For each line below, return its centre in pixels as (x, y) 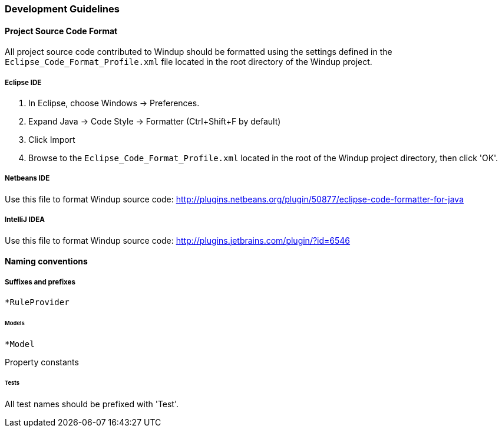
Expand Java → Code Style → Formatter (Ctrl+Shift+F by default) (155, 121)
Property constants (42, 362)
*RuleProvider (37, 302)
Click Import (52, 140)
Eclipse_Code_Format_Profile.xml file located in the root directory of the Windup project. (189, 62)
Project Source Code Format (61, 31)
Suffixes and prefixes (40, 282)
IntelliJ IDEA (25, 220)
